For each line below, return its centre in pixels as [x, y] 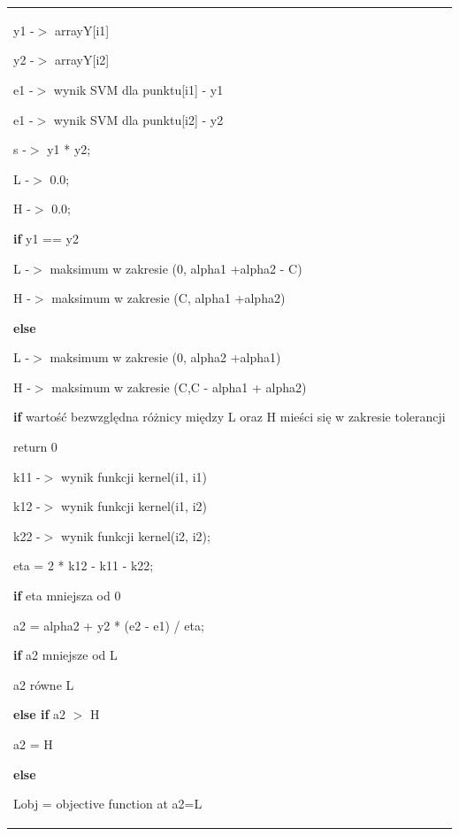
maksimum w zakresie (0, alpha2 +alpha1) [165, 357]
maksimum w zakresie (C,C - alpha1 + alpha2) [179, 387]
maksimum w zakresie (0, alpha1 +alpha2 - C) [176, 268]
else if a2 [39, 714]
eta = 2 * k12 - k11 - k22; [84, 565]
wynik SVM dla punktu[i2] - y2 [138, 119]
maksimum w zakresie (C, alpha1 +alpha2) [168, 298]
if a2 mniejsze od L [65, 655]
